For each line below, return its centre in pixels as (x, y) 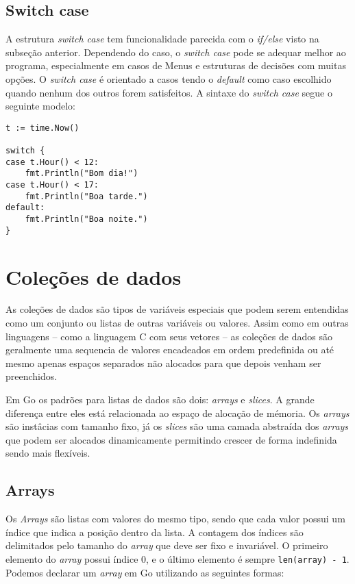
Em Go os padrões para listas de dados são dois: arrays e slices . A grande (160, 399)
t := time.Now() (42, 128)
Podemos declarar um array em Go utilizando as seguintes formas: (145, 572)
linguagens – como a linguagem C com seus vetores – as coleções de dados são (169, 336)
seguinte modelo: (40, 106)
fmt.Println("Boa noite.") (86, 219)
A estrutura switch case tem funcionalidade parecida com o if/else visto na (162, 39)
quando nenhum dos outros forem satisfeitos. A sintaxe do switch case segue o (169, 92)
